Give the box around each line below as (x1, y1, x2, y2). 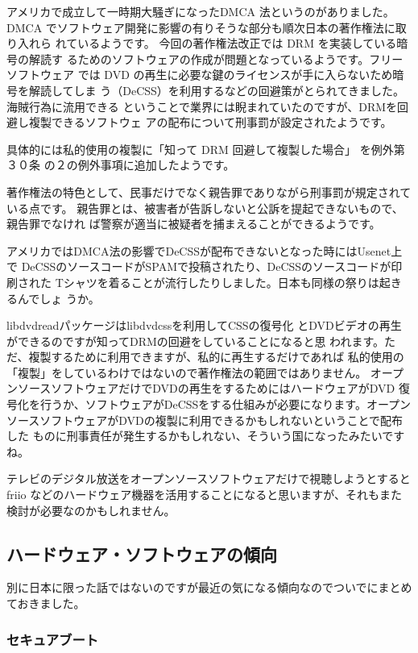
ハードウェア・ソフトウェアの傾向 (6, 541, 277, 566)
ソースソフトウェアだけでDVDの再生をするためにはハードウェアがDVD (17, 380, 395, 397)
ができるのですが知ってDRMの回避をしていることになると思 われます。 (6, 332, 384, 349)
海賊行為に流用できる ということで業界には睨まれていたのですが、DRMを (6, 98, 398, 114)
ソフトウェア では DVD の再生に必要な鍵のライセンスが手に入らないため (6, 66, 393, 83)
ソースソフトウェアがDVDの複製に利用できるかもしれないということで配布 (6, 411, 404, 428)
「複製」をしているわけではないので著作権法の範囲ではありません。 (6, 364, 367, 381)
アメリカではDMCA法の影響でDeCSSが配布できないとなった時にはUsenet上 (6, 242, 403, 259)
